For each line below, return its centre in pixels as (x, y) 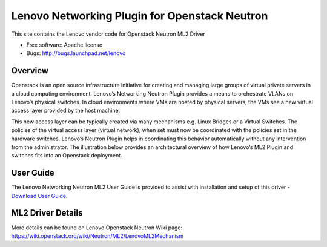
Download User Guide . (39, 196)
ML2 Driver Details (47, 213)
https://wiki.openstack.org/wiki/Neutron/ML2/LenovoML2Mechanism (97, 235)
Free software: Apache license (64, 45)
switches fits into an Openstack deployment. (67, 156)
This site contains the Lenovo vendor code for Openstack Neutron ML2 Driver (108, 34)
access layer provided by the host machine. (66, 110)
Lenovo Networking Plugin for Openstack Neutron (140, 16)
